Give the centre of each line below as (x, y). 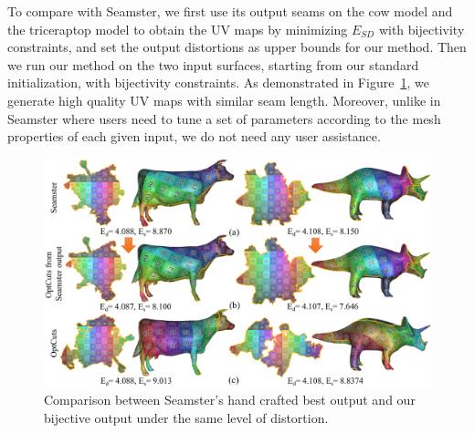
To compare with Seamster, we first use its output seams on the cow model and (230, 11)
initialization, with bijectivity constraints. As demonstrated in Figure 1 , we (218, 82)
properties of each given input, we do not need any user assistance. (194, 136)
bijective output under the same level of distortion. (186, 417)
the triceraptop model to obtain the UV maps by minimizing (178, 29)
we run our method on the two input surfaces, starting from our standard (213, 64)
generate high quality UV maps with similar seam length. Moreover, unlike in (224, 100)
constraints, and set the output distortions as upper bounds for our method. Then (237, 47)
